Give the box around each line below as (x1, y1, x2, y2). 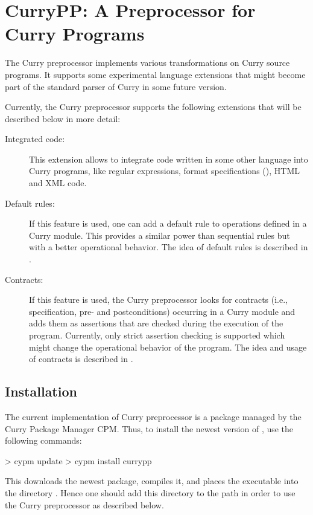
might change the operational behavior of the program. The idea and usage (29, 340, 307, 353)
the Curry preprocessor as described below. (5, 498, 164, 511)
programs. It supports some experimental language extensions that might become (5, 68, 306, 80)
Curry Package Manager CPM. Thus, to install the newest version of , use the (5, 422, 294, 435)
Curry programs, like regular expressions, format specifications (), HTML (29, 164, 300, 177)
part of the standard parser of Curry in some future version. (5, 80, 227, 92)
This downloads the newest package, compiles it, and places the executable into (5, 475, 299, 487)
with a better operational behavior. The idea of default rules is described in (29, 241, 308, 253)
